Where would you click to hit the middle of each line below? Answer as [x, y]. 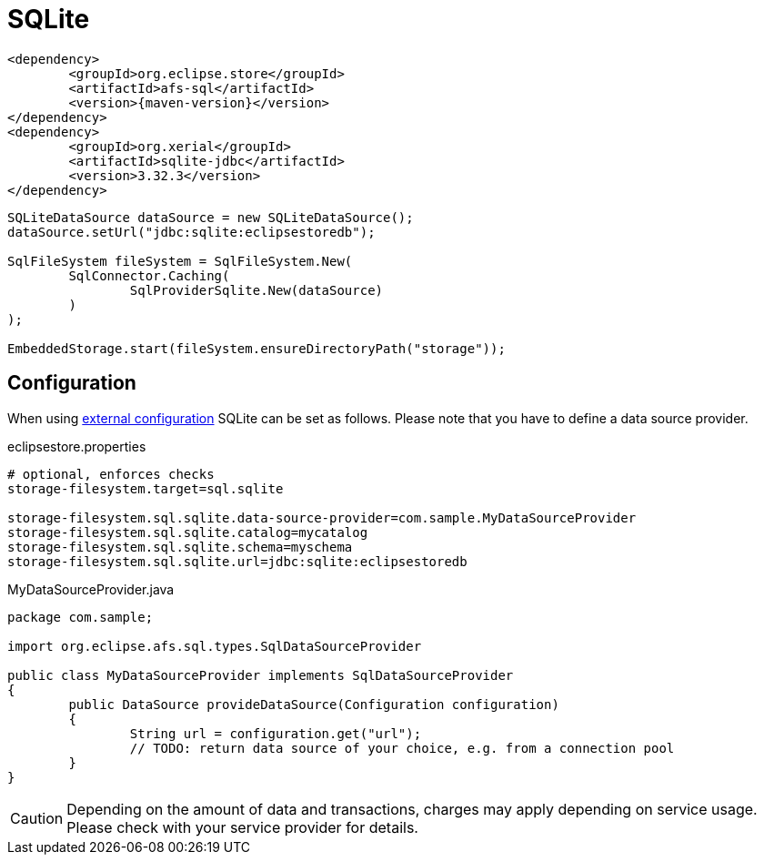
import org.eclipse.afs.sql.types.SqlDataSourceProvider [215, 646]
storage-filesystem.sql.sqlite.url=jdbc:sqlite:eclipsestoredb [237, 561]
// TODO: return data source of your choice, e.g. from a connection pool [402, 748]
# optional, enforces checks [111, 474]
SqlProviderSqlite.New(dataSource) [256, 290]
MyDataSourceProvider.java [91, 589]
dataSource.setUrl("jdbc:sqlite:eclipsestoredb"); [191, 232]
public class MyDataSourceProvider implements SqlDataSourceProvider [261, 675]
